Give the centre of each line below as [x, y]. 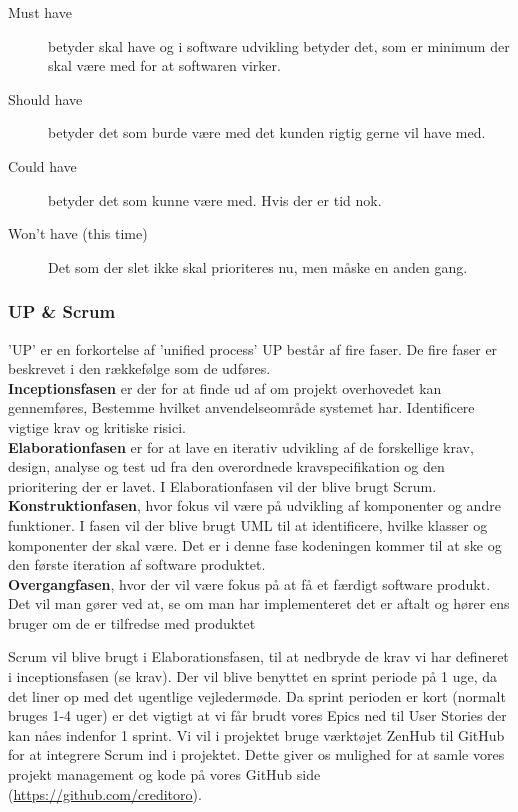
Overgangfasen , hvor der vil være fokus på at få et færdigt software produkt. [249, 583]
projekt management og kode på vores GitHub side [164, 774]
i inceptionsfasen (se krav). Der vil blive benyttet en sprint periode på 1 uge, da [253, 676]
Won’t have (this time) [78, 233]
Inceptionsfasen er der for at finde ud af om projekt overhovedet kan [225, 387]
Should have [45, 98]
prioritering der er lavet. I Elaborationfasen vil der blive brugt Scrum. [222, 485]
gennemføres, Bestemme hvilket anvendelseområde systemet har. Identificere [241, 407]
